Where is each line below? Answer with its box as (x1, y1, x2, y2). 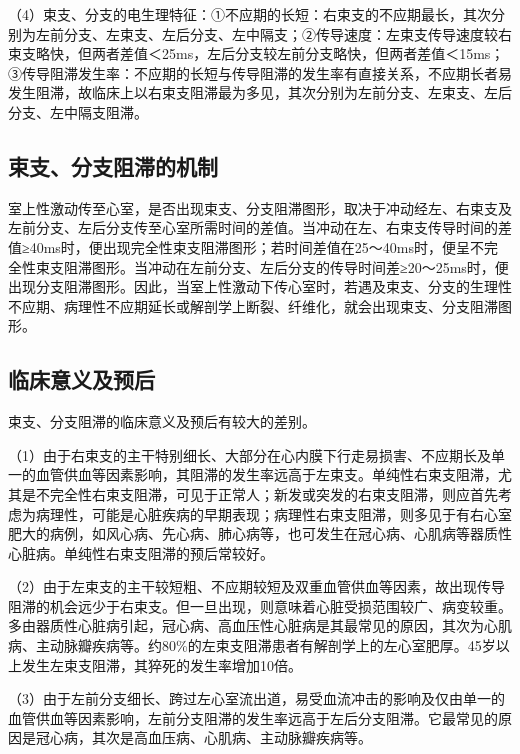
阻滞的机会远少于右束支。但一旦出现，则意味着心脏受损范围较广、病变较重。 (8, 595, 512, 616)
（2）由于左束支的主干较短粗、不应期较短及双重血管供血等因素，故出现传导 (8, 576, 505, 597)
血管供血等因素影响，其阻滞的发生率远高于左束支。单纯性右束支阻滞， (35, 464, 498, 485)
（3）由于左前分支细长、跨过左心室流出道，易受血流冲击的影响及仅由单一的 (8, 688, 505, 709)
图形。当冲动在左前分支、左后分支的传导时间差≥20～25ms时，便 (91, 256, 509, 277)
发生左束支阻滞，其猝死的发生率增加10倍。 (21, 654, 302, 675)
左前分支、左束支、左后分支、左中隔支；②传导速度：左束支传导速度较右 (35, 23, 512, 44)
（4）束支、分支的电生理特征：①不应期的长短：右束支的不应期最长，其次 (8, 4, 491, 24)
